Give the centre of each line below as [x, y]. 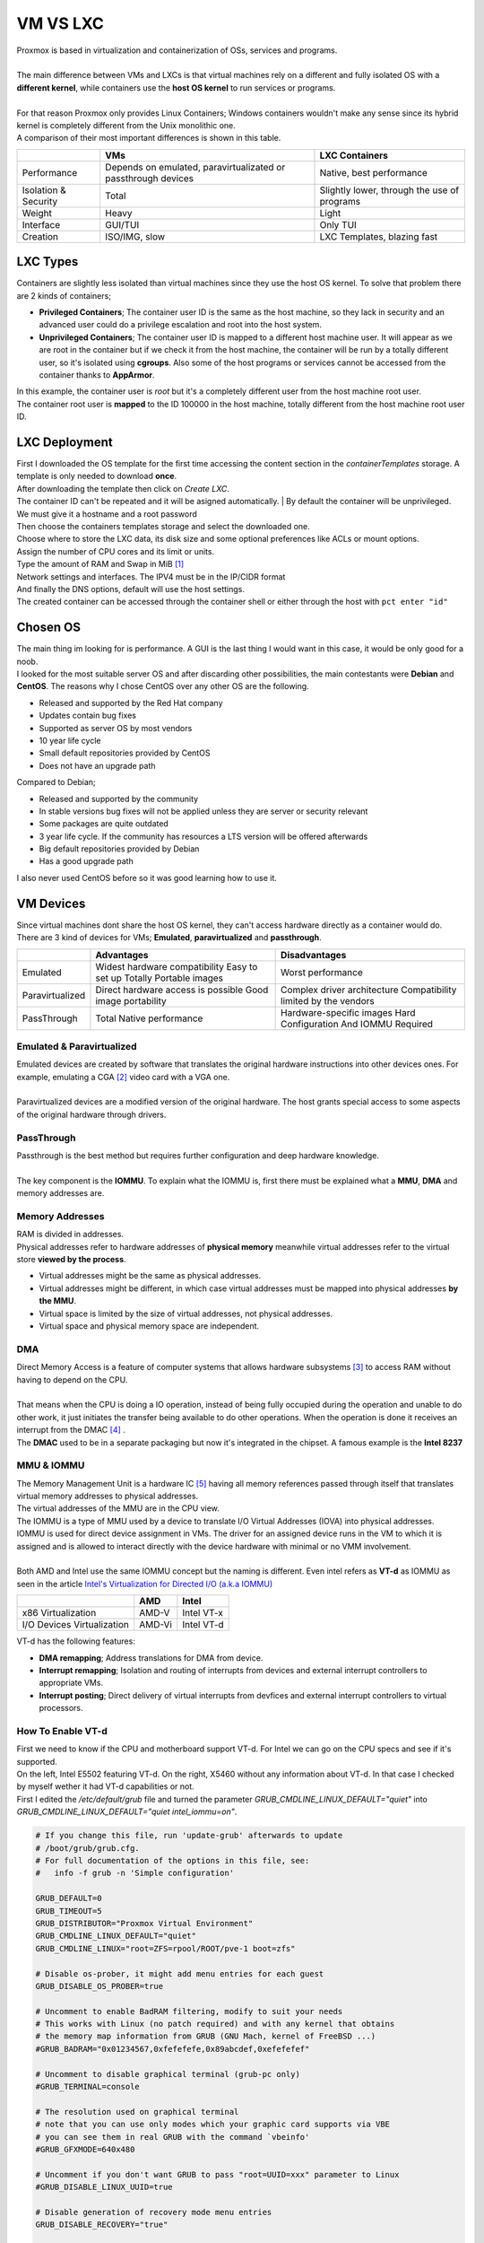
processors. [61, 1708]
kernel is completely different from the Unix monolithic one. [126, 125]
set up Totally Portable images [160, 978]
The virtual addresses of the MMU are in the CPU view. [118, 1508]
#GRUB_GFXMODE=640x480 [85, 2149]
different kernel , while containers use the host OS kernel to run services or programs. [176, 87]
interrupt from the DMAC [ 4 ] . [71, 1430]
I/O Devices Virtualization [75, 1625]
